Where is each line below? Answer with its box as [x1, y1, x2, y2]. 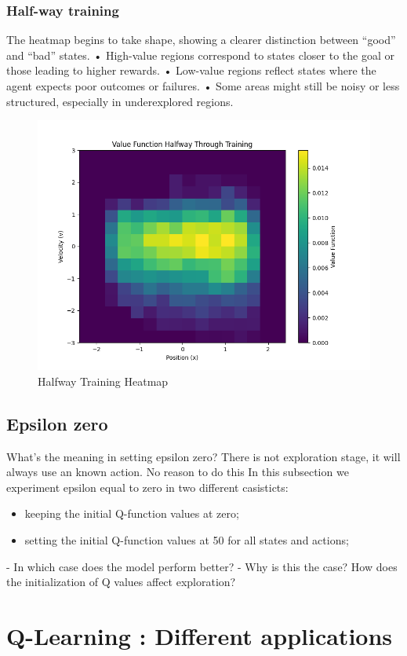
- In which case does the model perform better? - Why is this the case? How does [6, 558, 398, 574]
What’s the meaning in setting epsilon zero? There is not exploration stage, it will [6, 448, 401, 464]
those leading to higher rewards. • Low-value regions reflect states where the [6, 62, 376, 79]
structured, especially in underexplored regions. [6, 93, 234, 109]
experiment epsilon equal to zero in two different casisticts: [6, 478, 289, 495]
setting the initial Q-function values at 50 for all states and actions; [24, 531, 349, 548]
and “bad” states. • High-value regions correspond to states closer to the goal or [6, 46, 394, 63]
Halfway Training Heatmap [38, 372, 169, 389]
